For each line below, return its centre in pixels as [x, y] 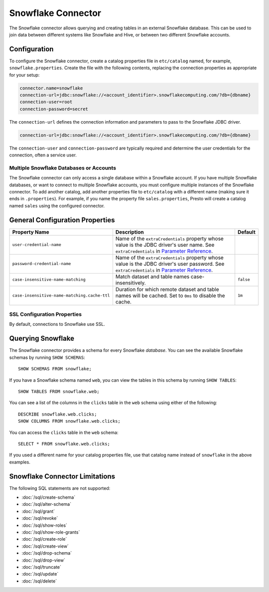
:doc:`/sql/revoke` [40, 518]
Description [130, 232]
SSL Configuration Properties [46, 314]
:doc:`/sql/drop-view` [44, 560]
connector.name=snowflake [51, 88]
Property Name [31, 232]
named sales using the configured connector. [57, 206]
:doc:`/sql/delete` [39, 581]
